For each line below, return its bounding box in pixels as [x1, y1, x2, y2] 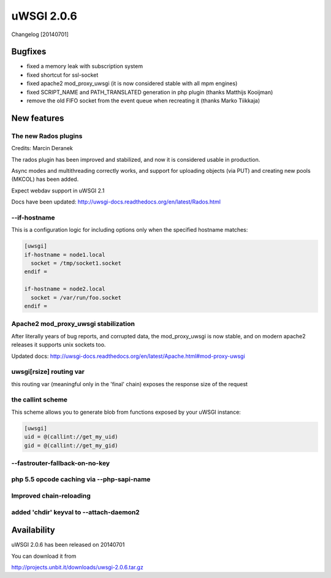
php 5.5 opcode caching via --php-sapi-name [11, 475, 151, 484]
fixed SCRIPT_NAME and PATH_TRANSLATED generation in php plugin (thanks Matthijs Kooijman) [26, 88, 273, 96]
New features [11, 113, 64, 123]
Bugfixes [11, 47, 47, 57]
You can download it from [11, 552, 77, 560]
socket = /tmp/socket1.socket [31, 260, 122, 267]
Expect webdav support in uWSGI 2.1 [11, 187, 105, 194]
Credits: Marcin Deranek [11, 145, 73, 152]
